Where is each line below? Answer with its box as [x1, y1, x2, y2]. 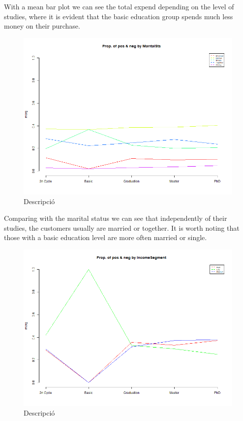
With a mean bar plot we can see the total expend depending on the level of [4, 1, 234, 11]
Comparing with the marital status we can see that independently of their [4, 212, 227, 223]
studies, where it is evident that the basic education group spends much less [4, 11, 233, 21]
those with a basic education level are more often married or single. [4, 232, 207, 243]
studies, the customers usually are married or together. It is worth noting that [4, 222, 240, 233]
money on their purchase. [4, 21, 80, 31]
